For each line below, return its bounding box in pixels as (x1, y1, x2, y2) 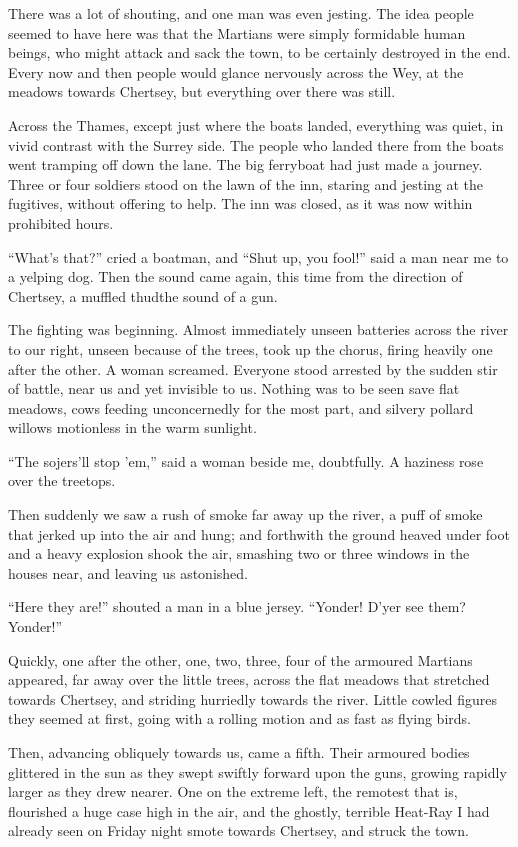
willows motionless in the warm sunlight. (8, 417, 257, 438)
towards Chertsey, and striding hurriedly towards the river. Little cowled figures (8, 688, 498, 709)
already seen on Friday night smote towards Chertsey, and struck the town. (8, 820, 469, 841)
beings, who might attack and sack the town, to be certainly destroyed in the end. (8, 42, 511, 63)
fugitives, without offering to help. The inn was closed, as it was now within (8, 193, 473, 214)
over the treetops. (8, 470, 116, 491)
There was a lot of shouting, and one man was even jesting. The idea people (8, 3, 474, 23)
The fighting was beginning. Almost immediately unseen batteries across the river (8, 319, 509, 340)
